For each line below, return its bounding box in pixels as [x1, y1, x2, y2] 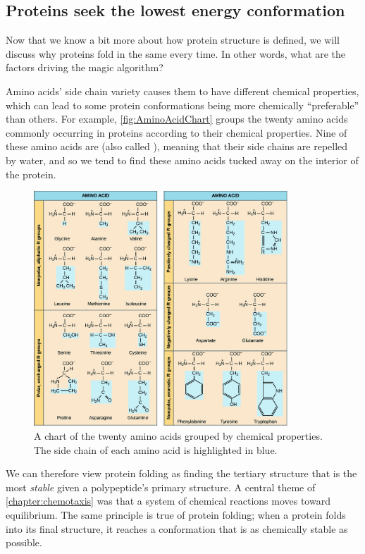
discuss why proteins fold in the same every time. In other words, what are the [6, 46, 346, 61]
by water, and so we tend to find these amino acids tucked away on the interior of [6, 152, 359, 167]
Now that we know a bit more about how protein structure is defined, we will [6, 32, 340, 47]
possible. [6, 535, 42, 550]
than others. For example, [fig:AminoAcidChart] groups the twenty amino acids [6, 111, 348, 126]
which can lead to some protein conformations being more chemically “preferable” [6, 97, 359, 112]
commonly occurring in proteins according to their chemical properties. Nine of [6, 125, 347, 140]
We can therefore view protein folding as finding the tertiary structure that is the [6, 466, 357, 481]
